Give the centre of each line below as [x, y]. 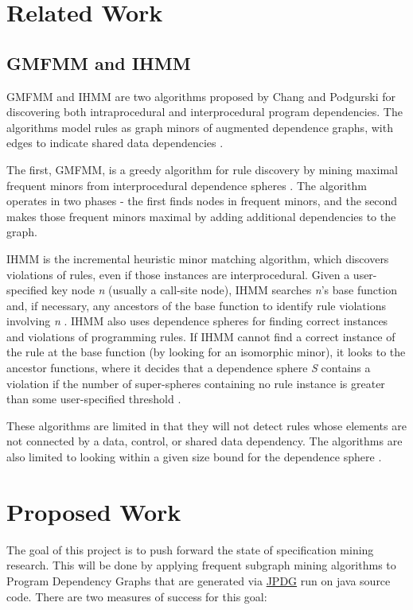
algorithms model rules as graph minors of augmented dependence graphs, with [200, 127]
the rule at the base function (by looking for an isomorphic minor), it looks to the [206, 352]
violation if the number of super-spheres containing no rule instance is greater [196, 383]
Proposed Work [94, 511]
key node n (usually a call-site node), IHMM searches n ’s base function [224, 290]
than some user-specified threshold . [94, 399]
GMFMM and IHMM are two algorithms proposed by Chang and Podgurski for [201, 96]
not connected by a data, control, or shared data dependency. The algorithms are [205, 441]
